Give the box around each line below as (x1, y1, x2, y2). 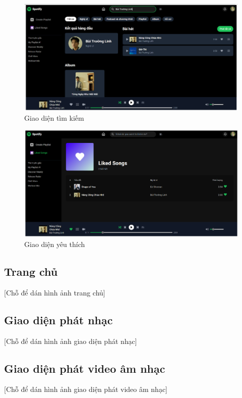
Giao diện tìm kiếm (24, 113, 84, 123)
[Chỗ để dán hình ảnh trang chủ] (4, 287, 105, 297)
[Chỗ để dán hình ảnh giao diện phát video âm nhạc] (4, 384, 167, 394)
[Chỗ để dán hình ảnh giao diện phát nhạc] (4, 335, 137, 346)
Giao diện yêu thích (24, 239, 85, 250)
